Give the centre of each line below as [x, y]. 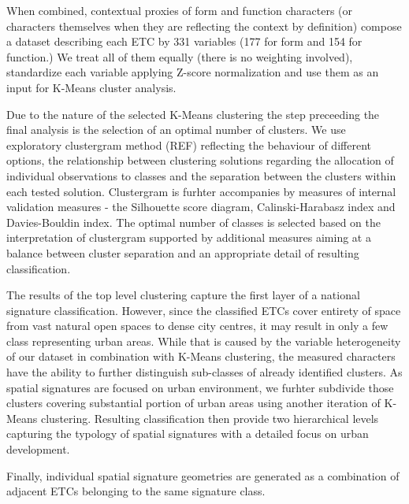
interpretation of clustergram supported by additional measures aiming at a [189, 237]
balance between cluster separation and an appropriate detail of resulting [183, 252]
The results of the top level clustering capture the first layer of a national [183, 295]
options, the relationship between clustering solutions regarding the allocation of [200, 160]
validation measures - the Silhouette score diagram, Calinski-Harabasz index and [201, 207]
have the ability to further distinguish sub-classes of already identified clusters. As [204, 372]
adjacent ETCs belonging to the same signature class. [136, 491]
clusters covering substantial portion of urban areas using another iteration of [193, 403]
